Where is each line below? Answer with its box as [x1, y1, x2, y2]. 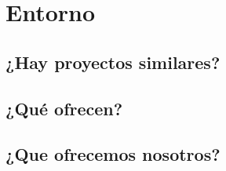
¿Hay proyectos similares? [5, 49, 221, 74]
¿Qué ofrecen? [5, 96, 123, 120]
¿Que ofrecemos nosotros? [5, 142, 221, 166]
